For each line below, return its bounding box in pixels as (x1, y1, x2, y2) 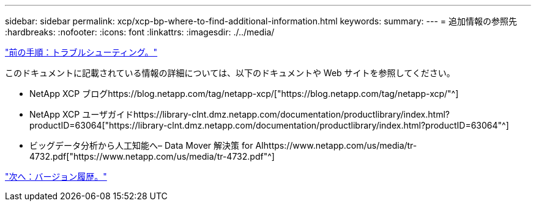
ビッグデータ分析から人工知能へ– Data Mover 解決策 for (29, 140, 253, 151)
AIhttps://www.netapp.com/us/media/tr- (255, 140, 417, 151)
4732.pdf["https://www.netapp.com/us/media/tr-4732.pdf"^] (29, 151, 275, 162)
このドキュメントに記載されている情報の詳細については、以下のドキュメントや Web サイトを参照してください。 (5, 68, 455, 78)
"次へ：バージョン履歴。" (5, 171, 107, 182)
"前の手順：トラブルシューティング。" (5, 47, 158, 57)
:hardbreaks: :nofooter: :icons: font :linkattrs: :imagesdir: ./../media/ (5, 27, 275, 37)
